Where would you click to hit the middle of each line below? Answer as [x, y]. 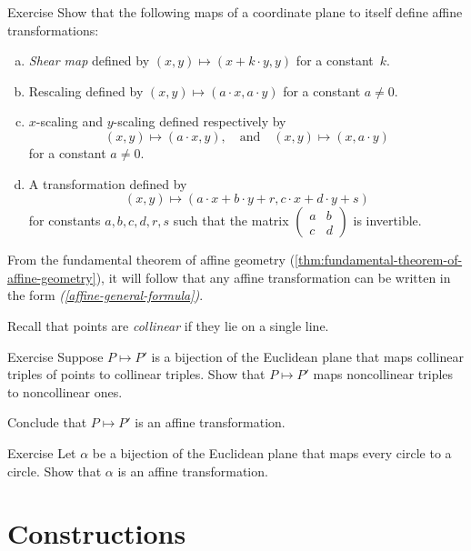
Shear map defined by [89, 60]
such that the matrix [231, 220]
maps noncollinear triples [383, 374]
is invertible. [387, 220]
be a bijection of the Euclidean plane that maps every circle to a [272, 452]
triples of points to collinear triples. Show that [136, 374]
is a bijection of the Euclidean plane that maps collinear [307, 356]
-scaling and [70, 121]
